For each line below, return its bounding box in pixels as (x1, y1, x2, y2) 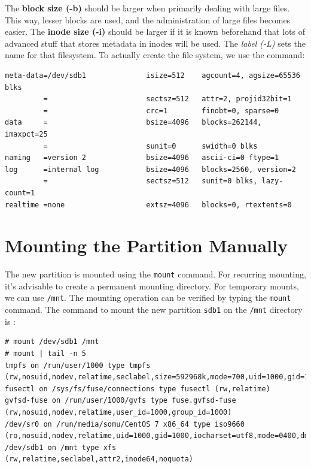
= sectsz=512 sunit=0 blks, (43, 177, 258, 186)
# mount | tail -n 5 (5, 349, 87, 358)
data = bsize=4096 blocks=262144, (5, 118, 262, 127)
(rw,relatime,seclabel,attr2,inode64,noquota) (5, 455, 193, 464)
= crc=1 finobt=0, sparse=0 (43, 106, 279, 115)
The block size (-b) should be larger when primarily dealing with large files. (5, 2, 290, 14)
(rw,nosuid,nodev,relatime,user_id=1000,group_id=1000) (5, 407, 232, 416)
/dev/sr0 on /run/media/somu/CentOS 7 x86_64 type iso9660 (5, 419, 245, 428)
